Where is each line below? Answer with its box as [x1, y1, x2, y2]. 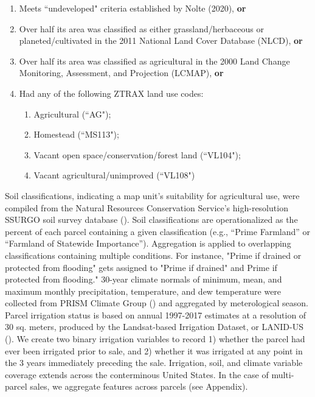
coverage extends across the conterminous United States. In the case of [5, 368, 269, 381]
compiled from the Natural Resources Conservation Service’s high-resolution [5, 201, 288, 214]
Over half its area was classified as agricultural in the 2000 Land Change [19, 54, 290, 67]
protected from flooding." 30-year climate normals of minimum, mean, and [5, 273, 282, 286]
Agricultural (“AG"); [33, 107, 111, 120]
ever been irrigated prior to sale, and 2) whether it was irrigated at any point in [5, 344, 303, 357]
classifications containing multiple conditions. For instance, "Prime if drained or [5, 248, 302, 261]
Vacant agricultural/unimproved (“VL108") [33, 169, 195, 181]
